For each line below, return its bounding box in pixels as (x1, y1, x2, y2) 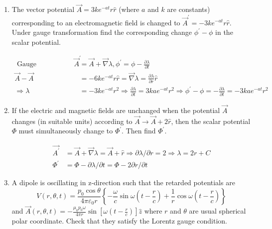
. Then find (122, 125, 156, 136)
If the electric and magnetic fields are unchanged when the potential (11, 105, 220, 115)
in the (215, 27, 233, 37)
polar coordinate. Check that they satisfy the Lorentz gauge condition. (11, 216, 227, 226)
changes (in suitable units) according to (11, 115, 133, 126)
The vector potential (11, 4, 75, 14)
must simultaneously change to (18, 125, 113, 136)
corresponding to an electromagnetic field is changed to (11, 17, 180, 27)
